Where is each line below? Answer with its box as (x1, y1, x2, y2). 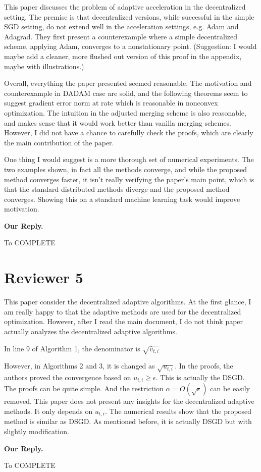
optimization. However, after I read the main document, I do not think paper (4, 316, 243, 327)
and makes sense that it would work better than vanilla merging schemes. (4, 117, 232, 128)
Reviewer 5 (4, 267, 83, 288)
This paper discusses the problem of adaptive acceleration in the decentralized (4, 2, 246, 12)
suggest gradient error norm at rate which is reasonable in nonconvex (4, 97, 218, 108)
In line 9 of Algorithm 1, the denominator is (4, 343, 140, 353)
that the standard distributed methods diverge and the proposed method (4, 184, 230, 194)
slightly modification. (4, 426, 69, 436)
